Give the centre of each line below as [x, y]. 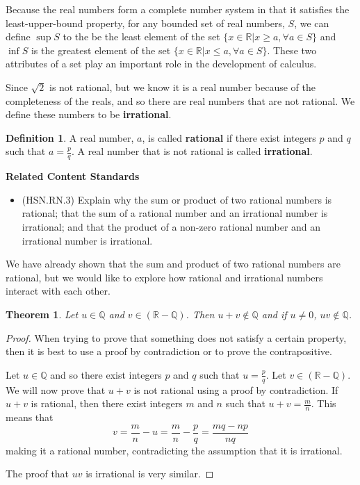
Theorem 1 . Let [42, 314]
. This [324, 403]
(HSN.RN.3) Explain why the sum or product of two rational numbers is [177, 199]
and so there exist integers [106, 374]
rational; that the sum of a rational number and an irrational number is [175, 213]
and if [274, 314]
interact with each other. [58, 291]
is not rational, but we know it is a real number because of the [183, 87]
